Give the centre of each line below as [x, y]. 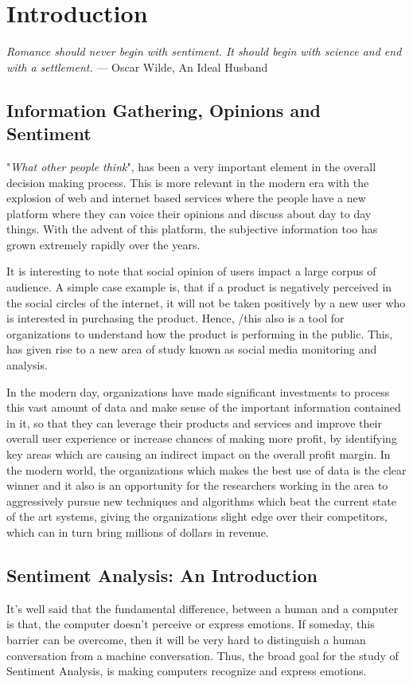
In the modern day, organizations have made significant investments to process [198, 391]
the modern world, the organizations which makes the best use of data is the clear [206, 469]
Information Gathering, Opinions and [164, 109]
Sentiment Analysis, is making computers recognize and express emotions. [187, 671]
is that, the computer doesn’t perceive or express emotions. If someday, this [191, 624]
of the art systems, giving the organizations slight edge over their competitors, [197, 516]
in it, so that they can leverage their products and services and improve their [194, 422]
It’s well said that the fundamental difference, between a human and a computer [203, 608]
